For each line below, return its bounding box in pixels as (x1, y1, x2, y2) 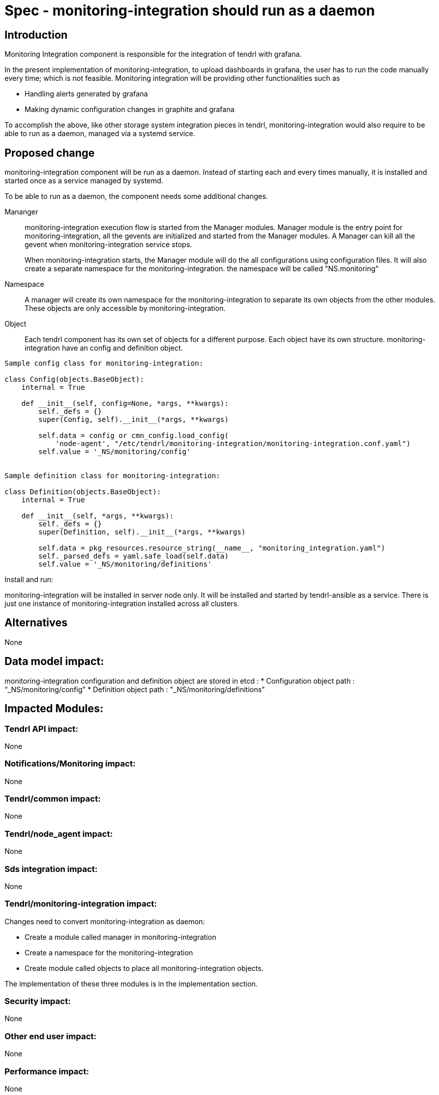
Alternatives (5, 616, 68, 629)
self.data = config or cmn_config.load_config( (38, 431, 229, 440)
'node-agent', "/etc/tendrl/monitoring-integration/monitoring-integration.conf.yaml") (55, 440, 411, 448)
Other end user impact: (5, 1031, 97, 1041)
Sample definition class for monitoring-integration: (5, 472, 220, 480)
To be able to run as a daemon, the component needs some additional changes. (5, 192, 268, 201)
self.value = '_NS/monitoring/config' (38, 448, 191, 456)
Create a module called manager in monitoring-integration (25, 932, 216, 941)
